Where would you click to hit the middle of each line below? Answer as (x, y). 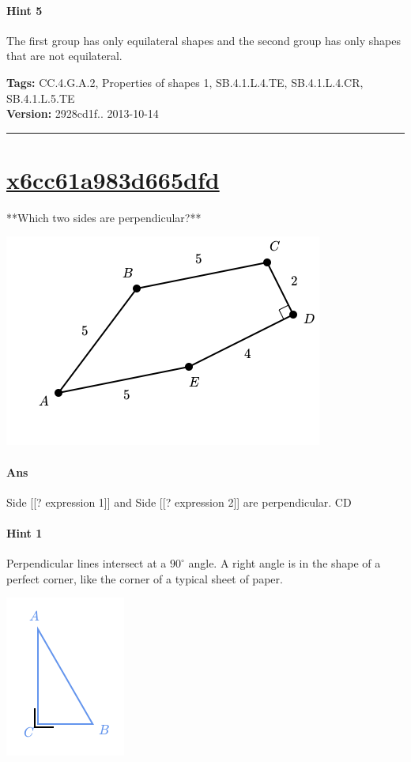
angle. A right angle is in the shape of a (285, 563)
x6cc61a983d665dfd (113, 179)
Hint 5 (25, 10)
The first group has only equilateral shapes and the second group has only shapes (204, 40)
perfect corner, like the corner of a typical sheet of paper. (145, 578)
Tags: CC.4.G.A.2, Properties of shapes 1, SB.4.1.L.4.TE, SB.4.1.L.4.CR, (185, 82)
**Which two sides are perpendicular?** (104, 217)
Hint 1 (25, 533)
